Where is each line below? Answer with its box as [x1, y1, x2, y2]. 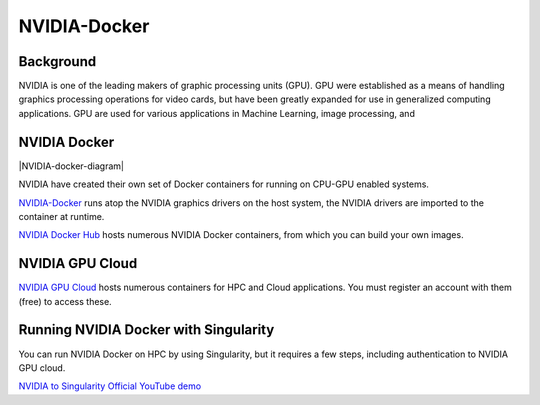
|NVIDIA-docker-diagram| [18, 160, 125, 172]
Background [18, 53, 97, 70]
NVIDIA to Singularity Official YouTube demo [18, 380, 202, 392]
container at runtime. [18, 210, 105, 222]
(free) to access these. [18, 295, 112, 307]
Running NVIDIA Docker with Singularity [18, 321, 275, 339]
